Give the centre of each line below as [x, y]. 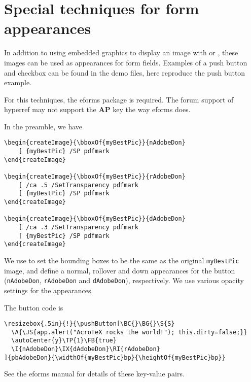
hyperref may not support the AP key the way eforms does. [97, 109]
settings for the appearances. [49, 290]
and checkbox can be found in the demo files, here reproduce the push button [125, 72]
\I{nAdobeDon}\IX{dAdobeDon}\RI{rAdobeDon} [86, 349]
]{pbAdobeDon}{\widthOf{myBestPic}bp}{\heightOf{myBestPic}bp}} [115, 357]
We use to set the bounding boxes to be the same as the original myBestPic [122, 260]
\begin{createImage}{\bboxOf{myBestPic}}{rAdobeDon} [95, 177]
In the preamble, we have [43, 126]
